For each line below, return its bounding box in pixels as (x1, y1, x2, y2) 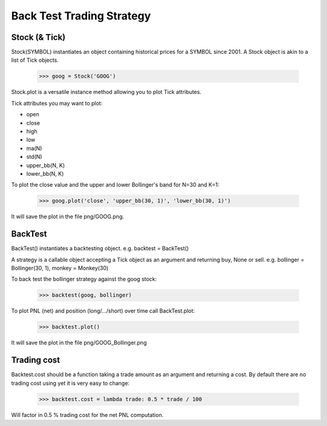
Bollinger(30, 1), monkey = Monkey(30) (11, 264, 109, 271)
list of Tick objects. (11, 56, 59, 64)
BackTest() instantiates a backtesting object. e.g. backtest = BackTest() (11, 245, 189, 252)
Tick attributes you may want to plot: (11, 99, 103, 107)
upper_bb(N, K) (26, 161, 65, 169)
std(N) (26, 153, 42, 161)
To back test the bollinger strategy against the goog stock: (11, 276, 157, 283)
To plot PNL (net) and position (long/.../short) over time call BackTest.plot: (11, 307, 195, 315)
